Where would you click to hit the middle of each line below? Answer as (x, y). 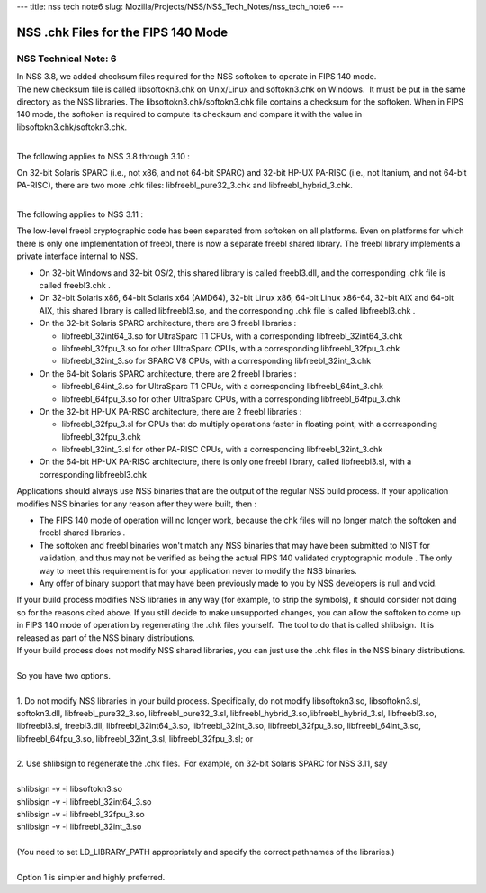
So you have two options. (64, 675)
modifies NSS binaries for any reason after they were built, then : (136, 504)
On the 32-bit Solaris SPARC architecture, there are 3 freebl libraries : (168, 323)
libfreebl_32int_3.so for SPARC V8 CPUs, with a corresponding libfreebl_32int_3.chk (216, 361)
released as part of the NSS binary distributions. (106, 638)
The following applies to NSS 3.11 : (80, 214)
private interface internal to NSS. (77, 256)
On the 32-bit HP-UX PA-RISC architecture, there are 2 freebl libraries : (171, 411)
